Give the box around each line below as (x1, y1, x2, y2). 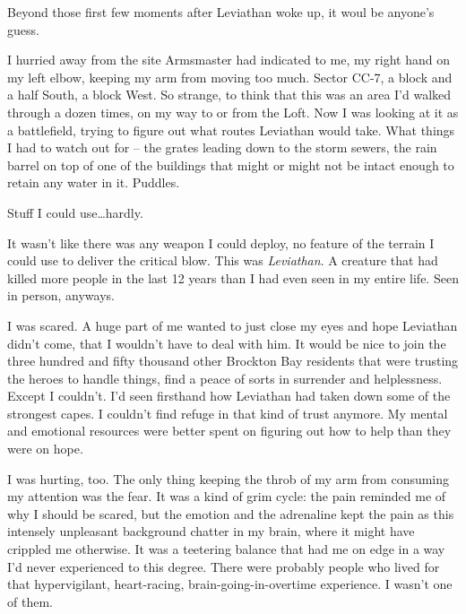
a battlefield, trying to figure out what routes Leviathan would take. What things (7, 120, 455, 139)
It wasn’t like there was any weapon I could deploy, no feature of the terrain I (7, 233, 435, 252)
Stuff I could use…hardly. (7, 203, 143, 221)
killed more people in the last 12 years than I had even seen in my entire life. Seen (7, 268, 459, 287)
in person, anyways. (7, 286, 115, 305)
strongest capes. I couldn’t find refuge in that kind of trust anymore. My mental (7, 403, 448, 422)
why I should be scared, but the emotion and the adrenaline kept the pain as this (7, 504, 454, 523)
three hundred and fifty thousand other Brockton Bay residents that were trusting (7, 351, 459, 370)
